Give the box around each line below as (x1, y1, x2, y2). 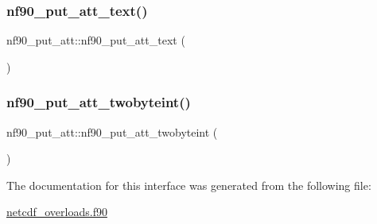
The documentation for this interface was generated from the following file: (6, 176, 371, 193)
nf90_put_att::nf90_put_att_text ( (6, 32, 185, 48)
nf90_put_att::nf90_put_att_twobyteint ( (6, 123, 218, 140)
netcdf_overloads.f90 (6, 203, 107, 220)
